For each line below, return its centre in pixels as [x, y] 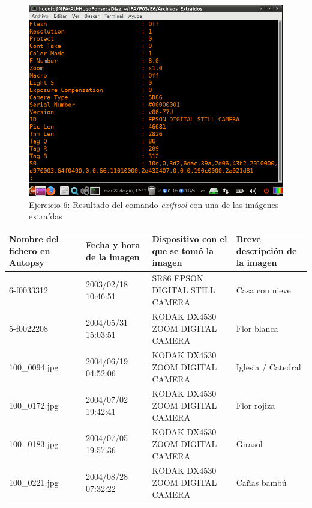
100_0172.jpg [34, 405]
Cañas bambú [261, 482]
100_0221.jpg [34, 482]
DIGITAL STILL [184, 289]
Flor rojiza [256, 405]
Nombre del [34, 239]
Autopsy [27, 262]
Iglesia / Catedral [268, 366]
